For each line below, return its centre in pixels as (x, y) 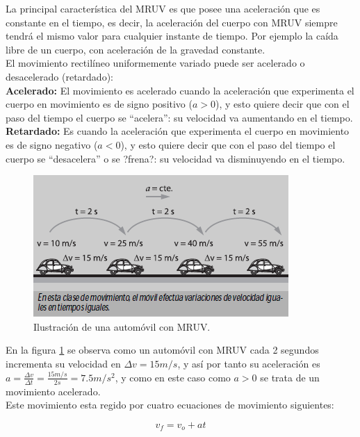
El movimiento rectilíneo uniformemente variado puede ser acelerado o (155, 63)
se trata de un (290, 377)
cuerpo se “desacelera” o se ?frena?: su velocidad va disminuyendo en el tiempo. (175, 158)
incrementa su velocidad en (63, 363)
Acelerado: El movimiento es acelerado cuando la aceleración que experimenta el (180, 90)
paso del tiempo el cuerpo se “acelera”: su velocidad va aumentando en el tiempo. (179, 117)
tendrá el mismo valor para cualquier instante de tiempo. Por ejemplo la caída (172, 36)
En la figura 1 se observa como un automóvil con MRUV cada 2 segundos (162, 350)
